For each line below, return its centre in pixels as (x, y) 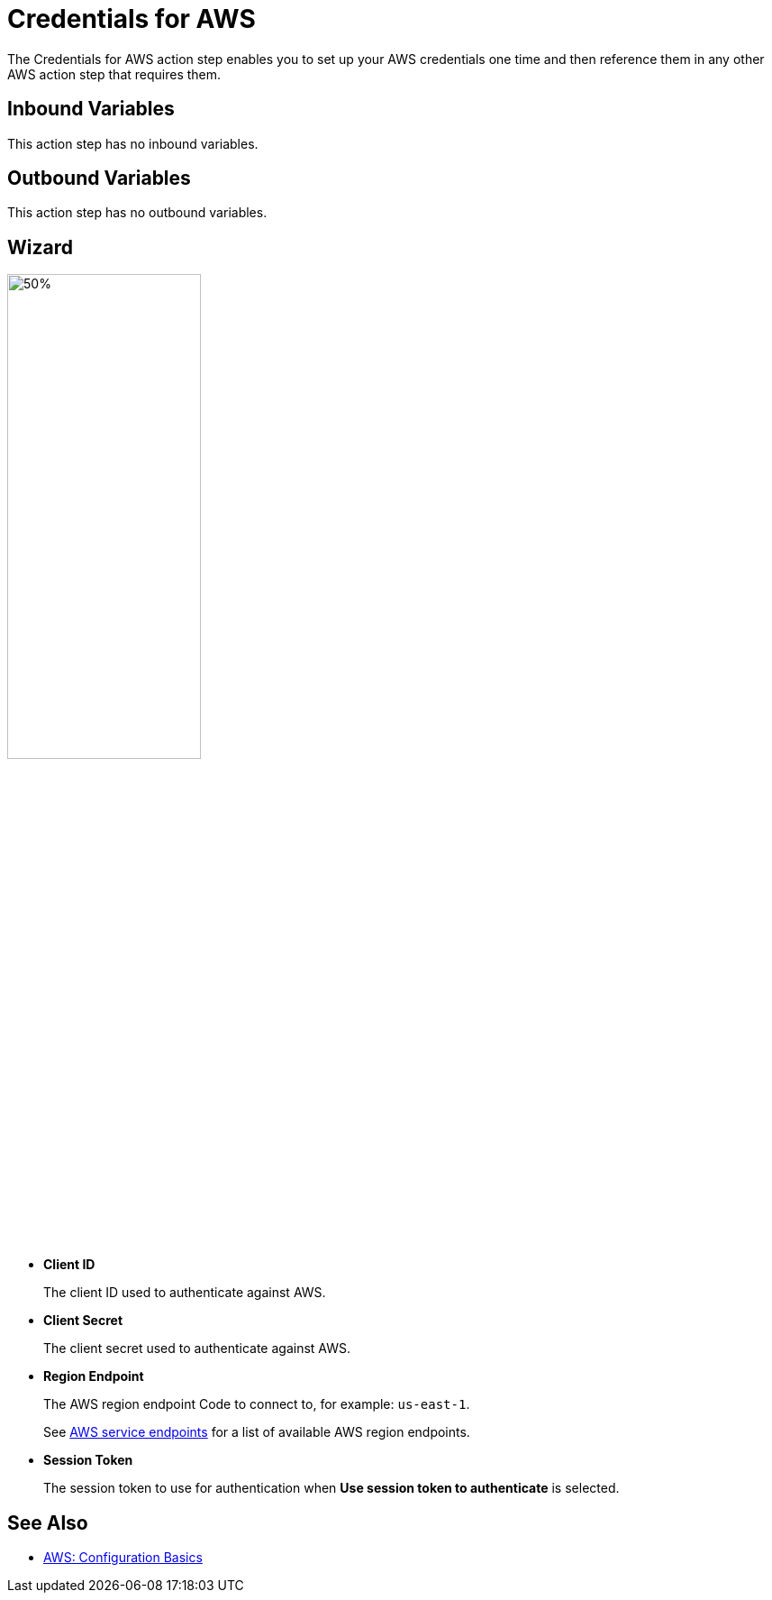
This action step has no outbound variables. (137, 213)
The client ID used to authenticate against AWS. (185, 1293)
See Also (48, 1522)
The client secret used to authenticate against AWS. (197, 1349)
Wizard (40, 247)
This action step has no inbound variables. (133, 143)
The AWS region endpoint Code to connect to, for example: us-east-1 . (257, 1404)
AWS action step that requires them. (114, 74)
